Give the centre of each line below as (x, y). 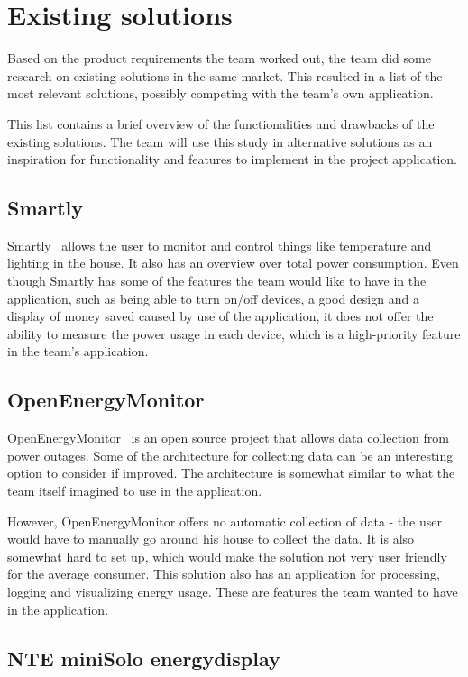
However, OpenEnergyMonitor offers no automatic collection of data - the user (225, 521)
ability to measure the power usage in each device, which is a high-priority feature (234, 333)
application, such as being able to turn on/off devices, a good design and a (213, 298)
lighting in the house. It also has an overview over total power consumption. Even (233, 263)
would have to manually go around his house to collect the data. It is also (211, 539)
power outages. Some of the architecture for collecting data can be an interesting (230, 455)
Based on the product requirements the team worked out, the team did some (219, 58)
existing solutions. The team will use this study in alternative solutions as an (220, 141)
